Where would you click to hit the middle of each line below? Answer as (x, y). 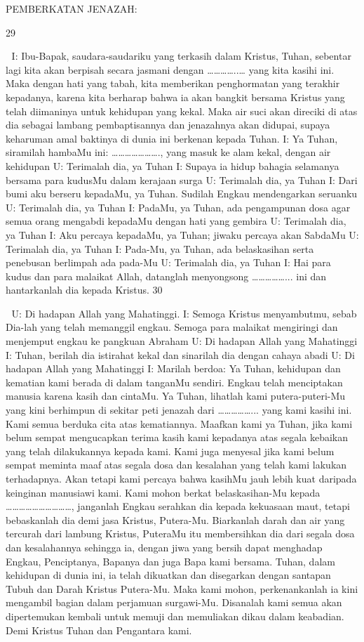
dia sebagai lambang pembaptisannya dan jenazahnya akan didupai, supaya (168, 125)
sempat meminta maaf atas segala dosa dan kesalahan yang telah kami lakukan (176, 465)
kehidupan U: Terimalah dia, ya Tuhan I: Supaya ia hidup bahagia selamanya (173, 165)
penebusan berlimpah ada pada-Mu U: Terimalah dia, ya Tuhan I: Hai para (168, 262)
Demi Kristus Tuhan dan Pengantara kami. (99, 630)
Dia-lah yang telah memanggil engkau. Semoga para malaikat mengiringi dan (172, 327)
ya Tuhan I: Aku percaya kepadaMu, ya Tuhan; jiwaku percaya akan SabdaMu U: (182, 234)
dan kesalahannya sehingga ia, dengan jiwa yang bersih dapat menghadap (164, 547)
